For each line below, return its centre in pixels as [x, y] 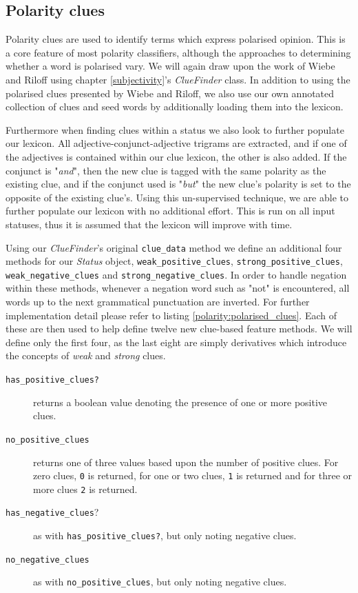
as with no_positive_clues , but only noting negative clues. [160, 582]
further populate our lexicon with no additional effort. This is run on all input [170, 211]
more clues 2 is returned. [85, 489]
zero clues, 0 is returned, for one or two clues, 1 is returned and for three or [193, 475]
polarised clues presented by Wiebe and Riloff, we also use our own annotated [170, 93]
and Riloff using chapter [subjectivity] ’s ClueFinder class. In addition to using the [178, 79]
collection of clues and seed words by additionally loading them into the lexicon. [175, 107]
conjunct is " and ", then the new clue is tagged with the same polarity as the [166, 170]
